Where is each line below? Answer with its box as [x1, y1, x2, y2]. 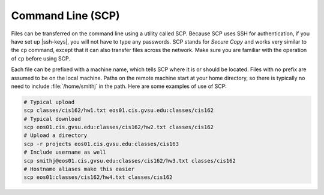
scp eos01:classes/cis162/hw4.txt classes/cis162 [23, 174, 173, 181]
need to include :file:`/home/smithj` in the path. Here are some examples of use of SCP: [11, 83, 227, 90]
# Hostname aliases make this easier [23, 166, 135, 172]
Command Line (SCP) [11, 9, 120, 22]
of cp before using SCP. [11, 54, 70, 62]
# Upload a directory [23, 132, 88, 139]
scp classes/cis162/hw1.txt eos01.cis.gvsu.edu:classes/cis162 [23, 107, 214, 114]
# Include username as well [23, 149, 106, 156]
